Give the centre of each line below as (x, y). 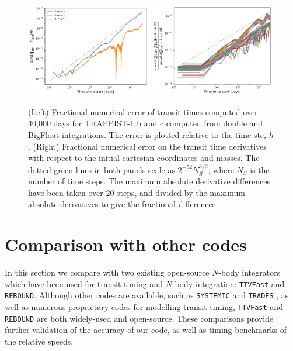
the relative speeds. (39, 341)
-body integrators (250, 272)
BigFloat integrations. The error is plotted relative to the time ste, (147, 135)
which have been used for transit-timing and (84, 283)
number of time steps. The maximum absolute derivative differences (149, 181)
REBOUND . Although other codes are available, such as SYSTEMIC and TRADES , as (147, 295)
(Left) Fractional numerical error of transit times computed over (143, 111)
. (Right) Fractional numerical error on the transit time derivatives (147, 146)
